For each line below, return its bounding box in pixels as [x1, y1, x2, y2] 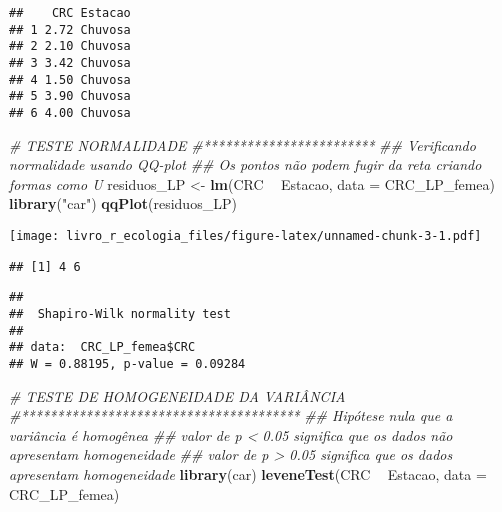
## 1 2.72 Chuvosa [9, 22, 131, 37]
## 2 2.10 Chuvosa [9, 39, 131, 54]
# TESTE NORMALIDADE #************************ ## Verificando [9, 134, 476, 155]
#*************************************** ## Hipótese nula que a [9, 405, 453, 426]
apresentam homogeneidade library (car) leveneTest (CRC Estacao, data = [9, 463, 487, 484]
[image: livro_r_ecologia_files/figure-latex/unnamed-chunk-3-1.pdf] [9, 228, 482, 243]
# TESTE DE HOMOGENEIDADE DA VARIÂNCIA [9, 385, 346, 406]
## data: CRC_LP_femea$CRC [9, 340, 196, 355]
